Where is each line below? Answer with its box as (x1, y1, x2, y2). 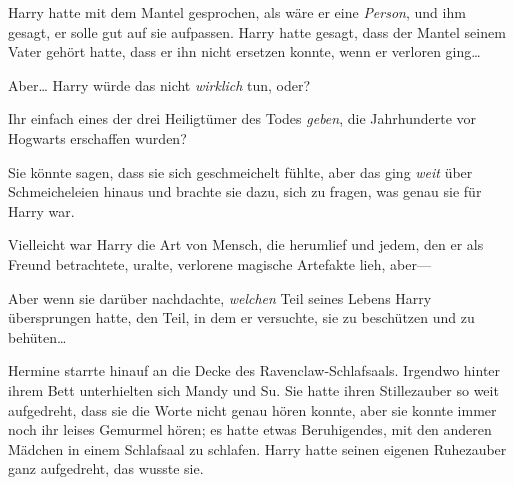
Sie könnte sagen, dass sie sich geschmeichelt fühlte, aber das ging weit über (8, 161, 473, 182)
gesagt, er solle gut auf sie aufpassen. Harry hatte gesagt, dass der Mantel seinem (8, 21, 506, 42)
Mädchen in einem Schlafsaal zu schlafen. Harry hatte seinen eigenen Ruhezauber (8, 438, 507, 459)
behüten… (8, 326, 67, 347)
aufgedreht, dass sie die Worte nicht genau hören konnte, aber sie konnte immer (8, 399, 497, 420)
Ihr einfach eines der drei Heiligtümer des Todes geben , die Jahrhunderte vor (8, 108, 477, 129)
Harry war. (8, 200, 75, 221)
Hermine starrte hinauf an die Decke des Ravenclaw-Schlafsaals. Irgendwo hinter (8, 360, 501, 381)
